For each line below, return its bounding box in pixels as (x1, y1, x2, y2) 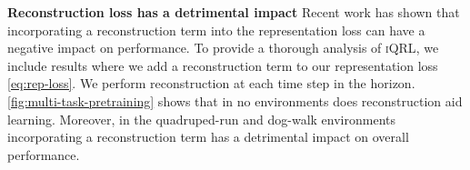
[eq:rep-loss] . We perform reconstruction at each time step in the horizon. (7, 74, 415, 93)
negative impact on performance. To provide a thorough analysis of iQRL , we (7, 38, 439, 57)
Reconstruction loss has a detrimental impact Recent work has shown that (7, 3, 460, 21)
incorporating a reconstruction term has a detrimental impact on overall (7, 127, 409, 146)
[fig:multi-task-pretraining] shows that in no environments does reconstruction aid (7, 91, 463, 110)
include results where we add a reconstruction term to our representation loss (7, 55, 438, 75)
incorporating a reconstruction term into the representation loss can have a (7, 20, 425, 39)
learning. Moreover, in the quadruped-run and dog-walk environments (7, 109, 395, 128)
